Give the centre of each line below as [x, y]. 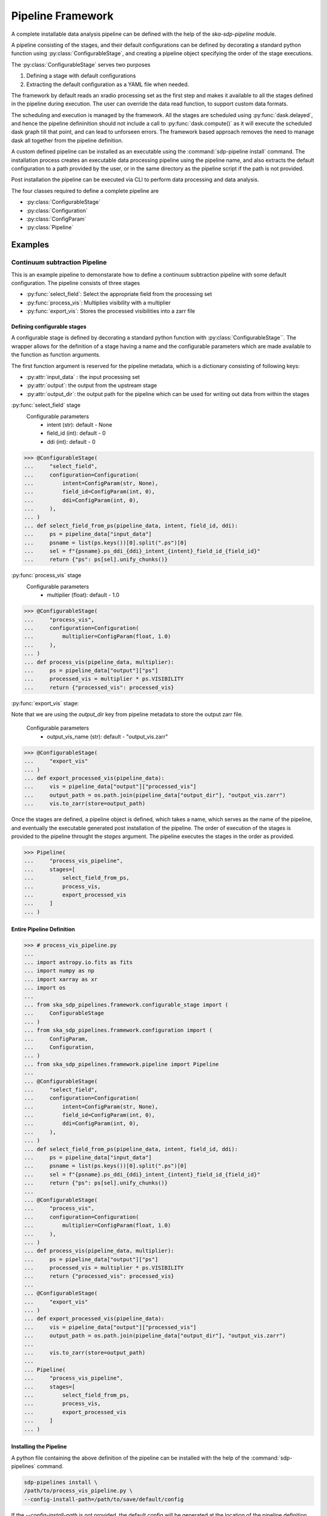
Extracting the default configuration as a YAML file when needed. [108, 84]
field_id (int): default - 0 [76, 433]
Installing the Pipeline [39, 1447]
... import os [45, 988]
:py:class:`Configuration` [57, 210]
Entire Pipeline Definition [43, 929]
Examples [30, 245]
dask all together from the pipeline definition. [67, 140]
